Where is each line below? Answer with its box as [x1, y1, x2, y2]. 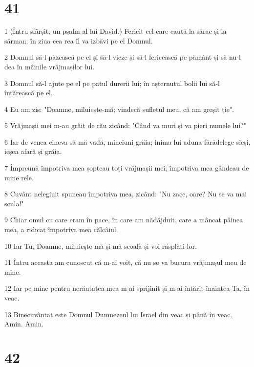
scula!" [4, 198, 24, 208]
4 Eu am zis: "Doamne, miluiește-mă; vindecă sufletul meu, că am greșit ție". [4, 104, 234, 114]
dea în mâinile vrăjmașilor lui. [4, 61, 95, 71]
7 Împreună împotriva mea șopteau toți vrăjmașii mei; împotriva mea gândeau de [4, 163, 249, 173]
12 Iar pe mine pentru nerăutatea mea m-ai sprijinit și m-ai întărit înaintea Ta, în [4, 283, 250, 293]
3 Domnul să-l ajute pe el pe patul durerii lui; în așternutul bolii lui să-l [4, 78, 220, 88]
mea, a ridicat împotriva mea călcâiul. [4, 224, 118, 235]
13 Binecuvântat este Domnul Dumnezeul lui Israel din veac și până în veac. [4, 309, 233, 319]
